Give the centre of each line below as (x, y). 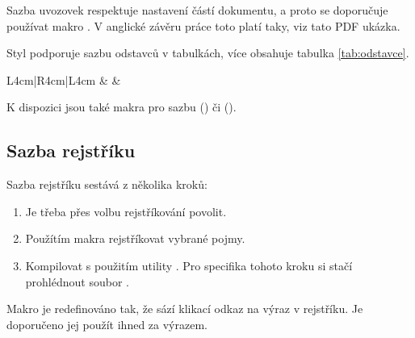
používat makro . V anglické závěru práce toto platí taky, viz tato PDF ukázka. (203, 25)
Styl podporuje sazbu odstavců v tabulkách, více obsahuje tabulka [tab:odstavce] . (208, 53)
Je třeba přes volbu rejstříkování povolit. (126, 211)
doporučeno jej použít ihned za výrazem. (107, 324)
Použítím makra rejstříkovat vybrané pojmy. (135, 238)
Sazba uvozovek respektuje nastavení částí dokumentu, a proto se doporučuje (197, 10)
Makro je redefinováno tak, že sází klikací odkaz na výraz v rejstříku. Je (185, 309)
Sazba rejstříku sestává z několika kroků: (107, 184)
